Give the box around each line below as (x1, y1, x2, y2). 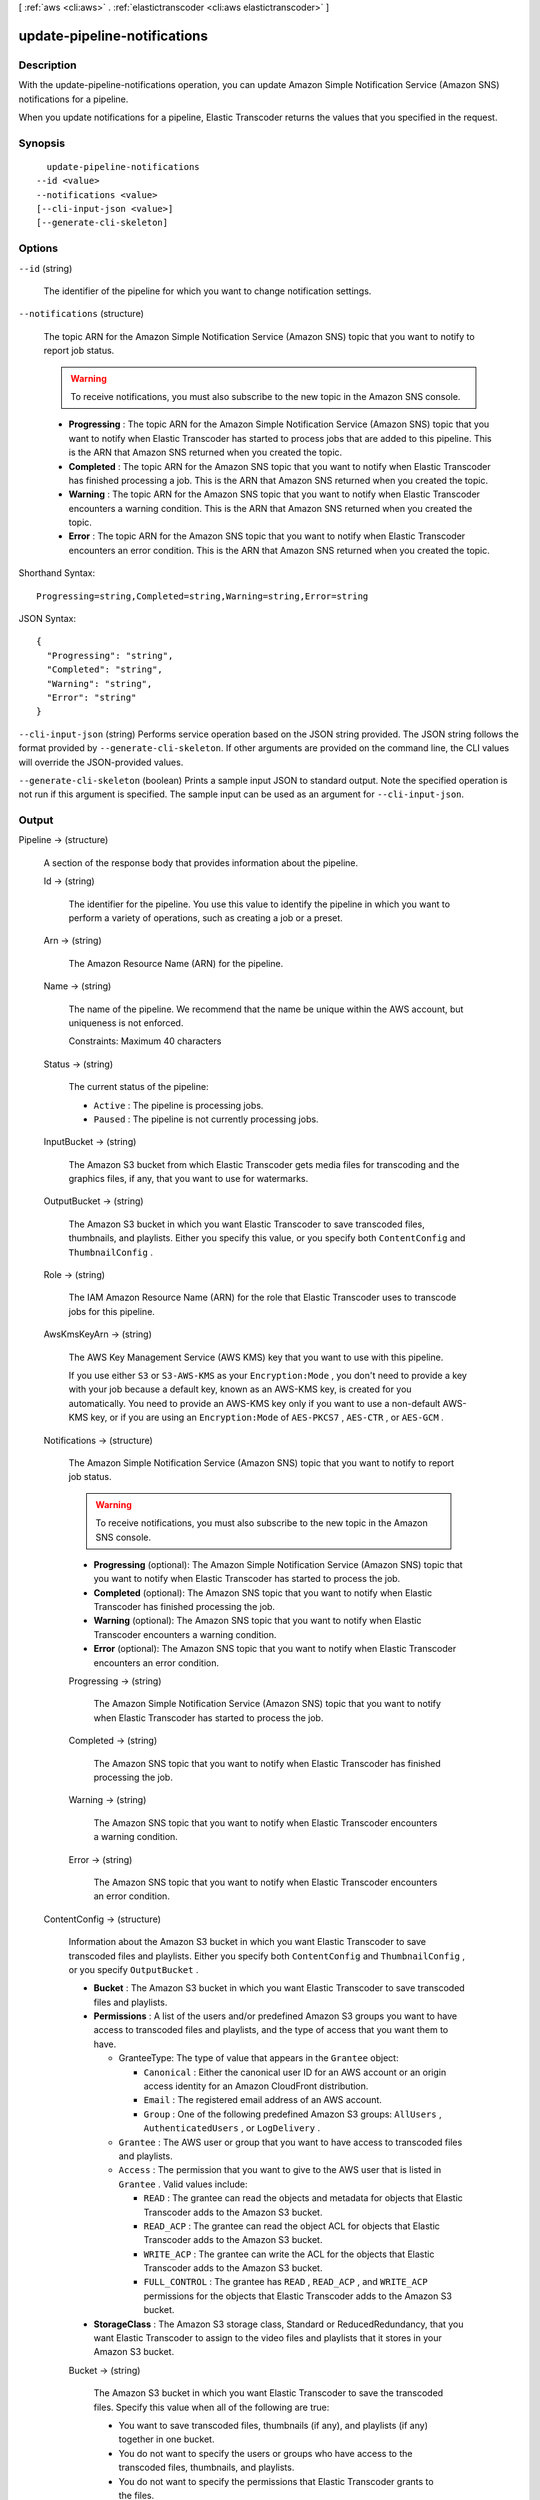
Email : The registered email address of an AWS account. (143, 2094, 382, 2106)
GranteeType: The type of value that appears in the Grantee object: (118, 2052, 399, 2064)
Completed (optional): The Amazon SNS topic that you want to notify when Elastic (93, 1586, 433, 1599)
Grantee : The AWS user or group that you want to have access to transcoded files (118, 2136, 463, 2148)
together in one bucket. (118, 2433, 215, 2445)
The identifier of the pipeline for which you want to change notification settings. (43, 285, 372, 297)
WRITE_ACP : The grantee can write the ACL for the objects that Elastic (143, 2248, 435, 2260)
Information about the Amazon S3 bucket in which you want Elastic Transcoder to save (68, 1936, 427, 1948)
